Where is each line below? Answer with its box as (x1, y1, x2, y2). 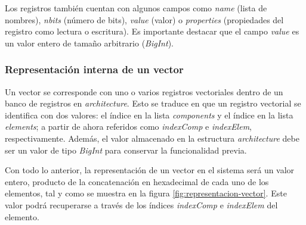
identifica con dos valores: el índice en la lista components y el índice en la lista (5, 108, 293, 121)
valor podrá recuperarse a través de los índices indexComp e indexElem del (5, 198, 278, 211)
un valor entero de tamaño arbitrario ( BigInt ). (5, 36, 174, 49)
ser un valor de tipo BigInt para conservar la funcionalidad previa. (5, 143, 247, 156)
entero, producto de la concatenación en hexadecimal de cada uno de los (5, 175, 269, 187)
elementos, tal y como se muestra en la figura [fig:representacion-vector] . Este (5, 187, 287, 199)
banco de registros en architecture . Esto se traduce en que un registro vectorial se (5, 97, 301, 110)
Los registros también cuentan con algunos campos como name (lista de (5, 2, 267, 14)
